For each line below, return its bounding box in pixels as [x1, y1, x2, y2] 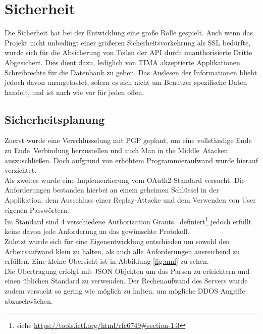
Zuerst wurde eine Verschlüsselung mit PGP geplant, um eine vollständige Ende [5, 135, 252, 146]
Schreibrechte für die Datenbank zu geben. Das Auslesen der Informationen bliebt [5, 67, 257, 77]
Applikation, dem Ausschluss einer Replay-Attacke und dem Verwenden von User [5, 195, 256, 205]
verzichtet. [5, 165, 37, 175]
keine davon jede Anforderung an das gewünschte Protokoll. [5, 226, 190, 236]
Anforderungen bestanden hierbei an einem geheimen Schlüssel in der [5, 184, 219, 195]
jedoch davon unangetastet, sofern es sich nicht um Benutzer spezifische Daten [5, 77, 247, 87]
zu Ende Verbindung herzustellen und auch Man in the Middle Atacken [5, 145, 228, 156]
